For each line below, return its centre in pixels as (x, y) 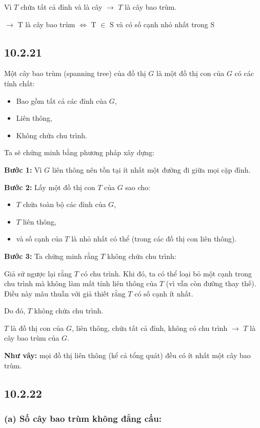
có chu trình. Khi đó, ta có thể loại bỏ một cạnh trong (166, 273)
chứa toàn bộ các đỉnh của (64, 204)
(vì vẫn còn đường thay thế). (211, 283)
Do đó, (15, 311)
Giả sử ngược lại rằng (38, 273)
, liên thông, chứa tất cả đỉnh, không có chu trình (149, 328)
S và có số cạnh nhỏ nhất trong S (162, 24)
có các (244, 73)
